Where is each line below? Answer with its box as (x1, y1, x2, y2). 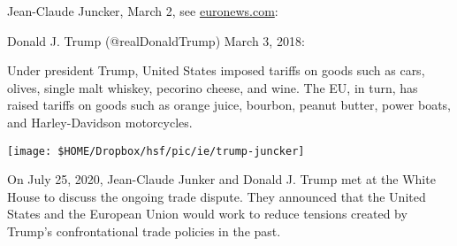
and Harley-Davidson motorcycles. (7, 112, 193, 131)
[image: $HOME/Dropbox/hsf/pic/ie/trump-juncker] (7, 144, 305, 158)
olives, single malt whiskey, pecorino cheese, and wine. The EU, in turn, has (7, 78, 418, 96)
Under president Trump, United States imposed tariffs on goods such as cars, (7, 61, 425, 80)
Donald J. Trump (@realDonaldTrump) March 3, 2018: (7, 31, 305, 50)
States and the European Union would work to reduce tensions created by (7, 204, 407, 223)
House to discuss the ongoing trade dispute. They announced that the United (7, 187, 426, 205)
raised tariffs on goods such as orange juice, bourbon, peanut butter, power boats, (7, 96, 452, 114)
